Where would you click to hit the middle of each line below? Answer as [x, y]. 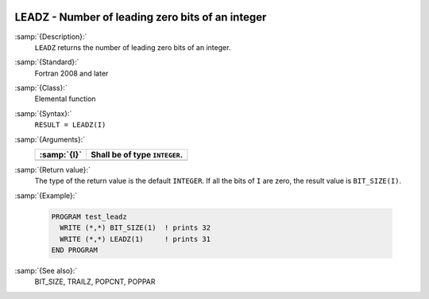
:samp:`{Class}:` [41, 88]
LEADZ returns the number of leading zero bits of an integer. [133, 47]
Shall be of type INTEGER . [137, 155]
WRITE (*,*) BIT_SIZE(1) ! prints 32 [135, 228]
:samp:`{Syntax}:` [43, 113]
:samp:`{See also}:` [46, 270]
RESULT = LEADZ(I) [70, 125]
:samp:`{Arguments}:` [50, 139]
